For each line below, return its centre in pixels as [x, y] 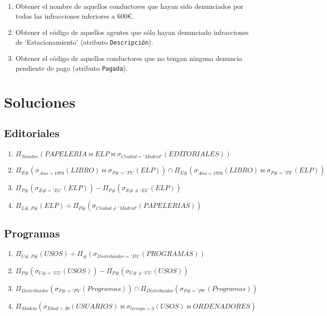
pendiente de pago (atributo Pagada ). [71, 68]
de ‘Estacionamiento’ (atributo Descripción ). [84, 42]
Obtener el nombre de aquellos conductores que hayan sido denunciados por [129, 6]
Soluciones [40, 101]
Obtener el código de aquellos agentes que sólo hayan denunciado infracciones [132, 32]
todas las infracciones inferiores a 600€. [75, 15]
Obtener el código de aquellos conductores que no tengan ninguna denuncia [129, 58]
